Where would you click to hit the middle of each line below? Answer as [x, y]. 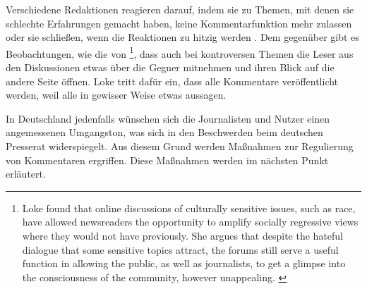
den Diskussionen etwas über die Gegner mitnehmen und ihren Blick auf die [170, 67]
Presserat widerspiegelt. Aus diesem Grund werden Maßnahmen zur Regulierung [180, 146]
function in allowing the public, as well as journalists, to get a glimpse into [184, 263]
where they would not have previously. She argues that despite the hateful [182, 235]
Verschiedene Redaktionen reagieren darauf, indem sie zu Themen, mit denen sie [180, 9]
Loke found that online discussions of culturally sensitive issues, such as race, [189, 208]
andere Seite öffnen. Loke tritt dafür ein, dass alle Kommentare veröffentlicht [172, 81]
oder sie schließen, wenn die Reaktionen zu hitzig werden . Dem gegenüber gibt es [182, 37]
